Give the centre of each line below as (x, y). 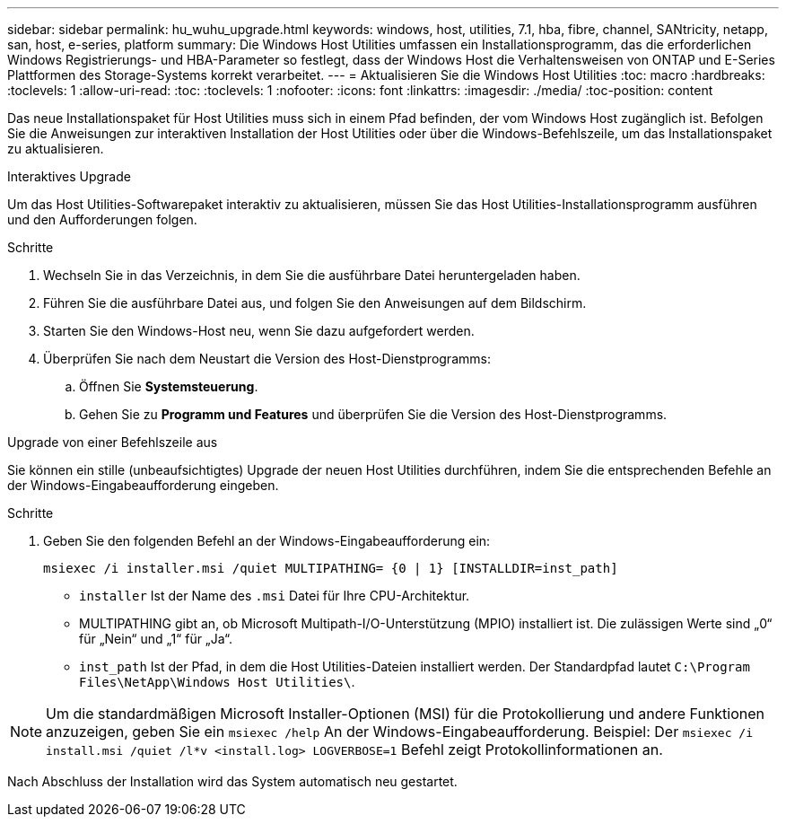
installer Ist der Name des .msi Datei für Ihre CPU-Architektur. (275, 596)
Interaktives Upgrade (69, 176)
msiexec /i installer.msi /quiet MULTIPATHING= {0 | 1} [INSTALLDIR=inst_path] (331, 568)
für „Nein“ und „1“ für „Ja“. (156, 639)
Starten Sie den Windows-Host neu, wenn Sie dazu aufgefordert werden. (259, 331)
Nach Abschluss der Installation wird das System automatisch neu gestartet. (232, 781)
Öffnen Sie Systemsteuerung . (169, 386)
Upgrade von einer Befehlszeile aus (113, 442)
